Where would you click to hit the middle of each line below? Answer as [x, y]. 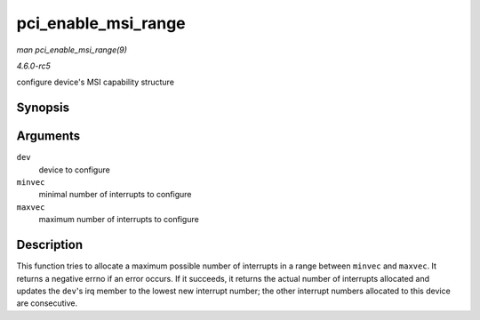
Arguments [48, 136]
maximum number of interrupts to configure [119, 220]
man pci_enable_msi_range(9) [72, 50]
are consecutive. [47, 303]
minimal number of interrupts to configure [115, 195]
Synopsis [43, 108]
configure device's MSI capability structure [96, 82]
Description [50, 245]
